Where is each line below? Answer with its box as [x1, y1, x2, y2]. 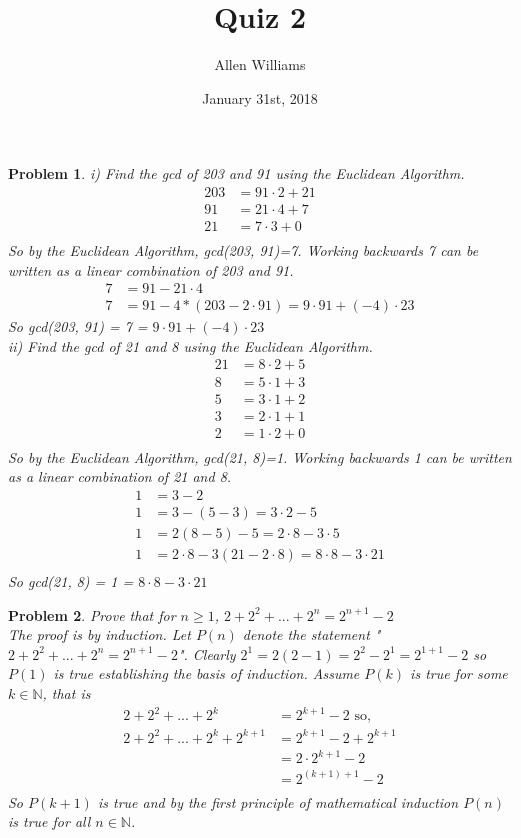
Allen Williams [214, 54, 306, 75]
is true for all [8, 811, 91, 832]
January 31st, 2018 [202, 87, 318, 108]
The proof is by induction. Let [8, 624, 191, 645]
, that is [42, 682, 91, 703]
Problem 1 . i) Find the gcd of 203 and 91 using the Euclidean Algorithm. [8, 163, 465, 184]
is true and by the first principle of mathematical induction [97, 791, 459, 812]
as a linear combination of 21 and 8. [8, 466, 232, 487]
